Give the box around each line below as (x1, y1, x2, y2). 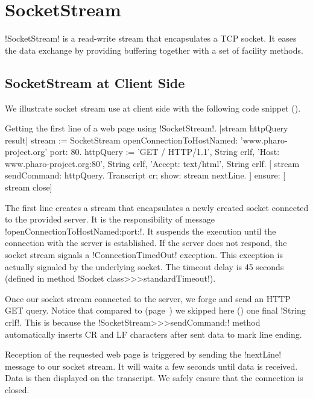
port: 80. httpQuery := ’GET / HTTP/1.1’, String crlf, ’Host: (49, 145, 280, 158)
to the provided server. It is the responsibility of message (5, 213, 215, 226)
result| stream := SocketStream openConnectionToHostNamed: (5, 133, 238, 146)
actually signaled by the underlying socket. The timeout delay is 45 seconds (5, 260, 284, 273)
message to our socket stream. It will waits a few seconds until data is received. (5, 359, 298, 372)
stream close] (5, 181, 52, 194)
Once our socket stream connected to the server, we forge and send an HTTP (5, 292, 291, 305)
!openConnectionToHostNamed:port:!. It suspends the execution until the (5, 224, 276, 237)
